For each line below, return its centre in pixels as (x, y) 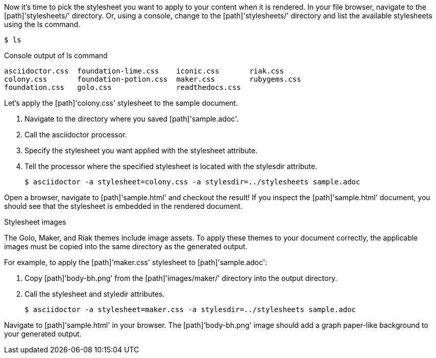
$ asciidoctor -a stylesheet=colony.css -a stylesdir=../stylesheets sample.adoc (192, 182)
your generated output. (43, 334)
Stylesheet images (35, 222)
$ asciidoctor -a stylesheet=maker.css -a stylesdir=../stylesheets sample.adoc (190, 309)
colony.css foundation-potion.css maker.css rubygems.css (153, 79)
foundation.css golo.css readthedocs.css (123, 87)
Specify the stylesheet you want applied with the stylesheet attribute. (141, 150)
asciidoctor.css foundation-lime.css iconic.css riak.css (144, 71)
